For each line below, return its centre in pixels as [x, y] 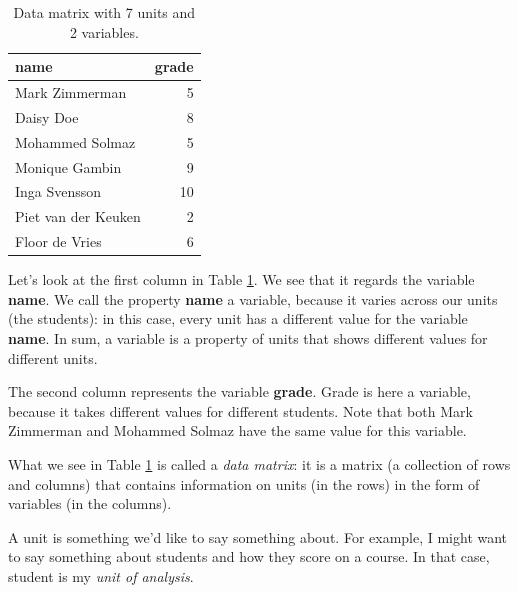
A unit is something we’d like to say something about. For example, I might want [258, 536]
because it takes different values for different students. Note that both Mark [240, 410]
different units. [53, 357]
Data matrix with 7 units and [104, 12]
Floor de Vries [58, 241]
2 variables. [104, 31]
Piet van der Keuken [78, 216]
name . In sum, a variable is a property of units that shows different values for [248, 337]
